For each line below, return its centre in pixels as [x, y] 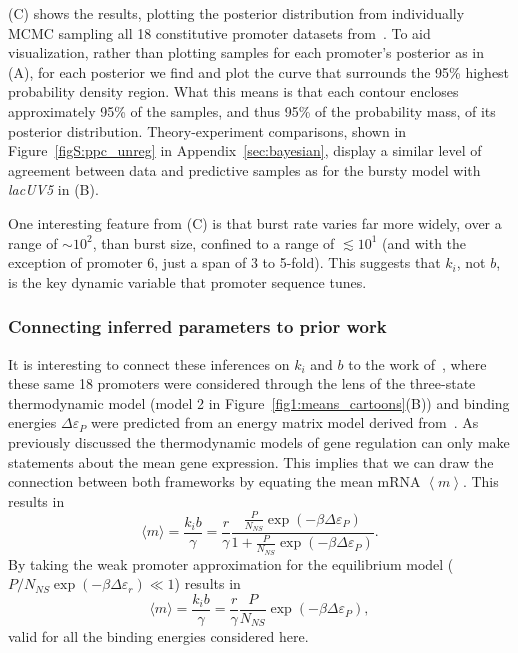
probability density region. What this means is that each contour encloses [233, 91]
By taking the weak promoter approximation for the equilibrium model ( [231, 563]
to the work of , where [417, 363]
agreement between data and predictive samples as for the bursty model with [244, 169]
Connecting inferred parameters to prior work [197, 326]
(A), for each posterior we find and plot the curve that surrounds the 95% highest [259, 71]
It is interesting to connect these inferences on [149, 363]
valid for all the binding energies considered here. [158, 635]
